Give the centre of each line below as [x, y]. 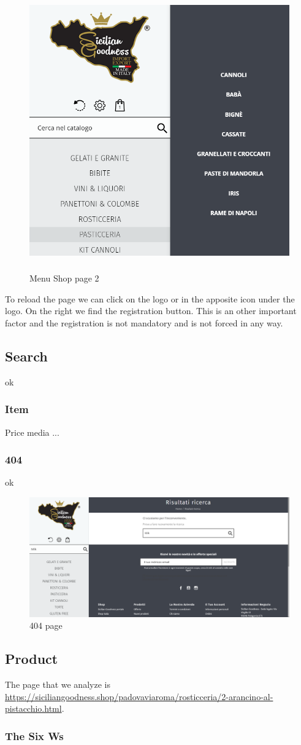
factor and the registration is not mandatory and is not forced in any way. [144, 322]
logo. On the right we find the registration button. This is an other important [151, 311]
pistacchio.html [33, 708]
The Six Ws [34, 735]
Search [26, 356]
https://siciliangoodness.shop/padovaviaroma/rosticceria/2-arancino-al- [139, 696]
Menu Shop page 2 [64, 278]
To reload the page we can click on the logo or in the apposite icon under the [150, 298]
